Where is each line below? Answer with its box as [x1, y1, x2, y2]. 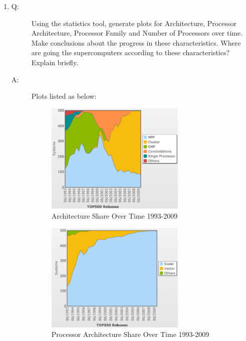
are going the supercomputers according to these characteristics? [31, 47, 230, 58]
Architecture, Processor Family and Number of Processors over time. [31, 28, 243, 38]
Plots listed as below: [31, 91, 97, 101]
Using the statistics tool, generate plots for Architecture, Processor [31, 18, 237, 28]
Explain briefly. [31, 57, 79, 67]
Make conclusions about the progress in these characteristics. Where [31, 37, 241, 48]
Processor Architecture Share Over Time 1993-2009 [51, 329, 209, 339]
